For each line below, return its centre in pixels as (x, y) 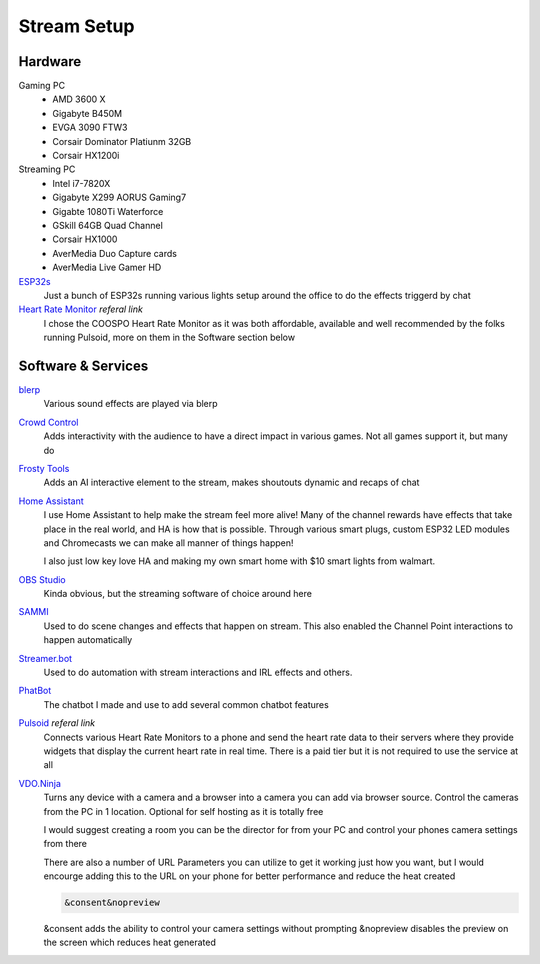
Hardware (50, 61)
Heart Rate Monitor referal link (81, 309)
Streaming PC (47, 169)
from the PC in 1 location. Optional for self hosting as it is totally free (183, 811)
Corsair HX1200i (86, 156)
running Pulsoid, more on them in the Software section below (169, 337)
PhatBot (35, 691)
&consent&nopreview (112, 903)
